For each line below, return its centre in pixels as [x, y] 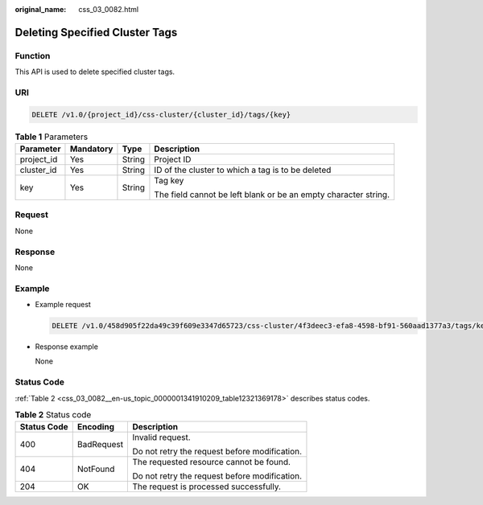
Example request [63, 305]
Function [33, 55]
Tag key [169, 181]
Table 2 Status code [53, 415]
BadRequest [100, 445]
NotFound [96, 469]
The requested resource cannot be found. [212, 462]
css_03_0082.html [109, 9]
